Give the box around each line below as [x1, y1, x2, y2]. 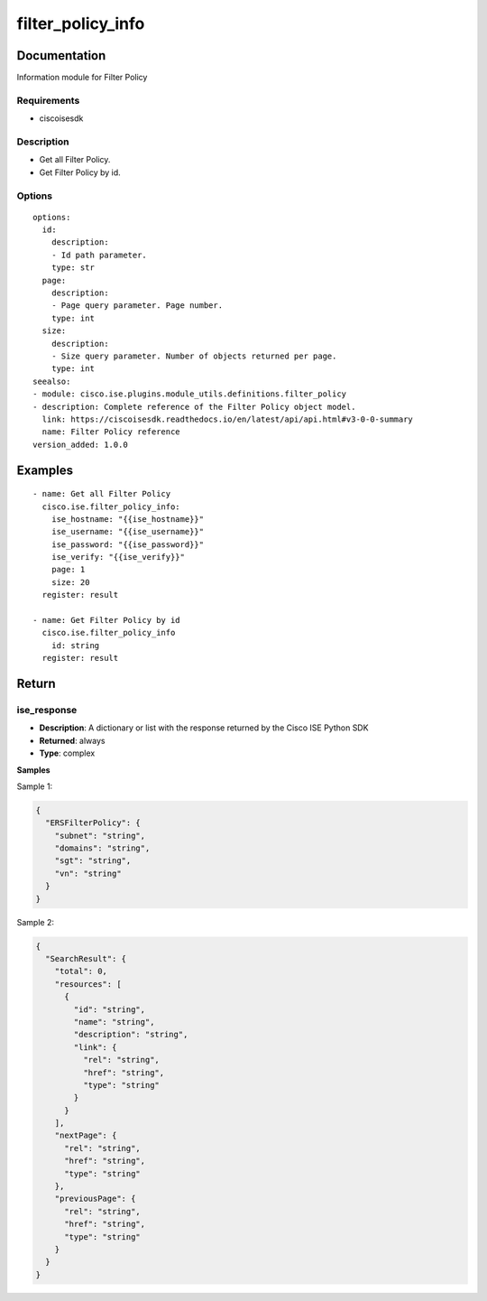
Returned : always [39, 735, 106, 746]
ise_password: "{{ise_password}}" [51, 539, 205, 550]
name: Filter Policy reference [41, 427, 180, 437]
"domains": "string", [54, 843, 151, 853]
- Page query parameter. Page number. [51, 301, 224, 311]
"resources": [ [54, 979, 122, 989]
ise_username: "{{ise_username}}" [51, 526, 205, 537]
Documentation [16, 48, 106, 63]
